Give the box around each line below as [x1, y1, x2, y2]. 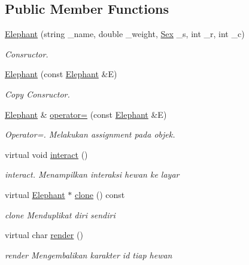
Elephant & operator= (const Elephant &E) [5, 108, 167, 120]
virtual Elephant [5, 188, 65, 200]
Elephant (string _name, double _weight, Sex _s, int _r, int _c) [5, 28, 245, 40]
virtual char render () [5, 229, 83, 241]
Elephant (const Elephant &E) [5, 68, 117, 80]
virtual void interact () [5, 148, 88, 160]
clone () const [74, 188, 125, 200]
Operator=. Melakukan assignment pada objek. [5, 128, 175, 141]
